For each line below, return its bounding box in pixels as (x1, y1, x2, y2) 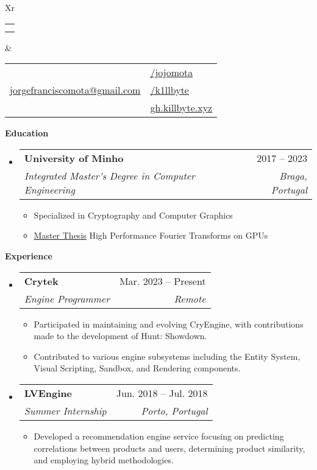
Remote (174, 291, 206, 306)
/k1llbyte (150, 83, 189, 97)
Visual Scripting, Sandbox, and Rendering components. (34, 362, 241, 374)
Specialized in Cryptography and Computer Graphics (34, 208, 233, 221)
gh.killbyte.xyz (150, 100, 213, 115)
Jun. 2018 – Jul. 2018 (116, 385, 208, 400)
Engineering (24, 182, 75, 197)
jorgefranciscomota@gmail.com (10, 83, 141, 97)
